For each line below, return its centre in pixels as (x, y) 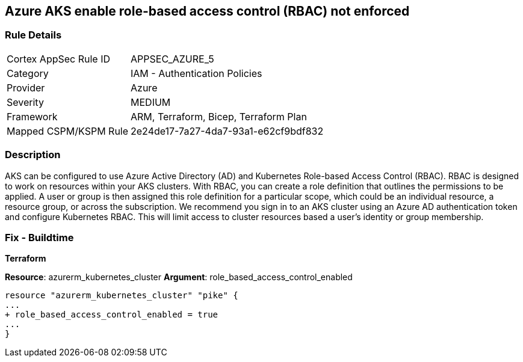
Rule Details (33, 35)
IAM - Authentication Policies (197, 73)
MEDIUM (151, 102)
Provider (26, 87)
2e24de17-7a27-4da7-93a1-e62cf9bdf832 (227, 131)
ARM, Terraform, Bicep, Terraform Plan (219, 116)
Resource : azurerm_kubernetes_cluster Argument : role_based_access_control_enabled (179, 277)
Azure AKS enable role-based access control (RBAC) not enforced (207, 11)
